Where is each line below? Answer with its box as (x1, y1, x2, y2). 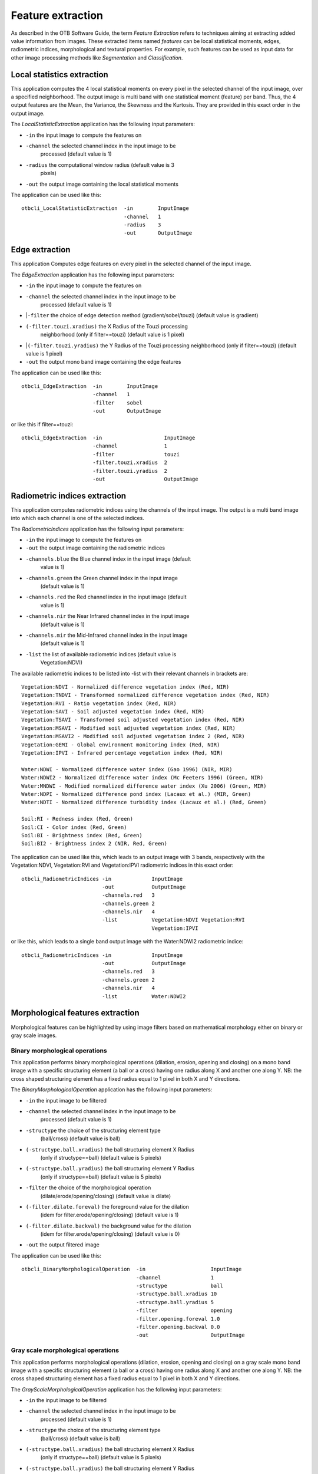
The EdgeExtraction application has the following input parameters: (11, 271, 175, 278)
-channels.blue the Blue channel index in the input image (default (25, 555, 191, 562)
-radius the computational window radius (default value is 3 (25, 161, 175, 168)
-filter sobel (92, 399, 143, 406)
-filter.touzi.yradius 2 (92, 468, 168, 474)
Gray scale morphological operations (11, 1346, 120, 1354)
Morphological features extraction (11, 1008, 140, 1018)
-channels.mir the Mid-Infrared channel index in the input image (25, 631, 188, 639)
